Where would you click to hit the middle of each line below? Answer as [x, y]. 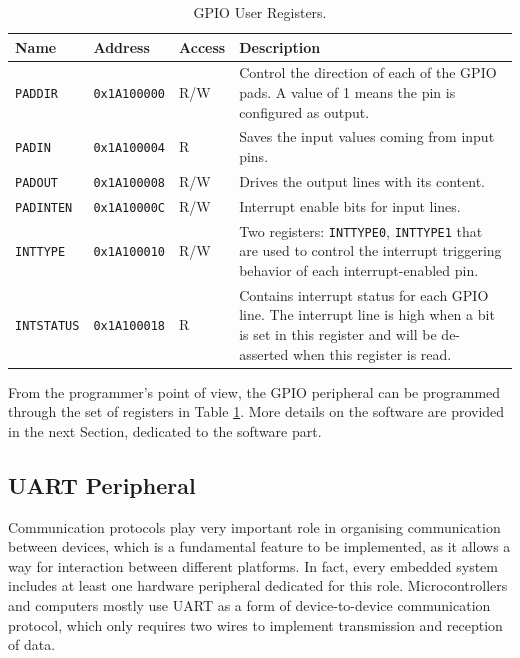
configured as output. [304, 111]
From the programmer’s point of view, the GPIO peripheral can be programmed [254, 391]
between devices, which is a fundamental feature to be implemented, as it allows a [259, 546]
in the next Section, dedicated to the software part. [165, 430]
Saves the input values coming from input [367, 136]
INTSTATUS [47, 326]
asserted [264, 353]
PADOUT [36, 182]
